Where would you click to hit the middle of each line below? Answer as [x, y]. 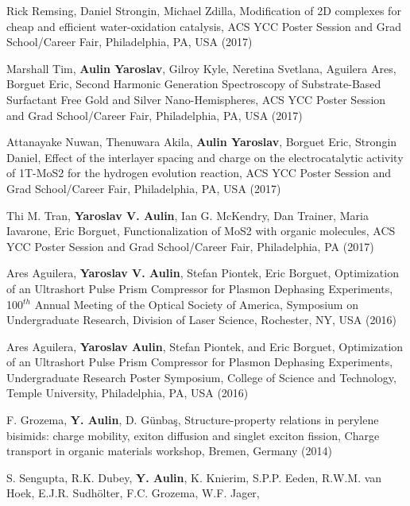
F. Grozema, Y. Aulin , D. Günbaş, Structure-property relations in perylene [193, 420]
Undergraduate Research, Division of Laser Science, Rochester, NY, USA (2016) [201, 320]
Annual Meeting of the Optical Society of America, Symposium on [196, 304]
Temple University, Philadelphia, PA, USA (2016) [128, 393]
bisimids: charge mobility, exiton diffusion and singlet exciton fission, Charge [193, 435]
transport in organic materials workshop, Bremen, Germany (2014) [169, 451]
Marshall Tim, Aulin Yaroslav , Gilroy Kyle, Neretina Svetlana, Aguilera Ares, [201, 68]
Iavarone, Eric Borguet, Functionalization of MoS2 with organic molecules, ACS [201, 231]
